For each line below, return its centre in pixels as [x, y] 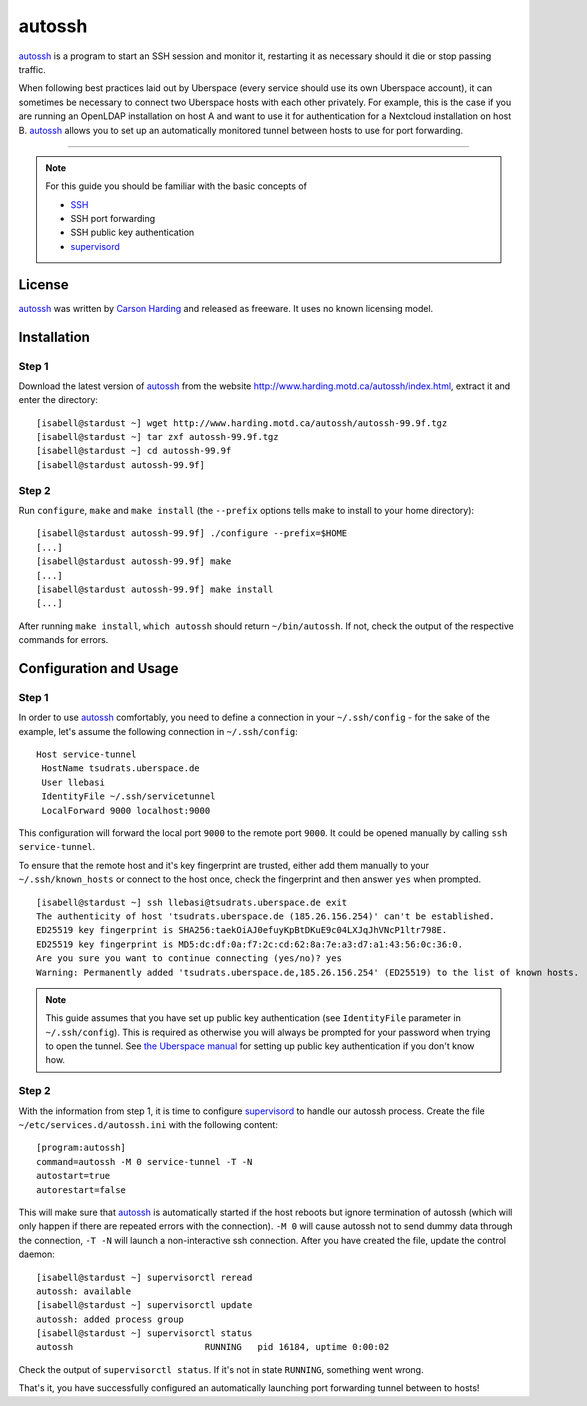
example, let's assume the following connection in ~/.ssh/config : [158, 731]
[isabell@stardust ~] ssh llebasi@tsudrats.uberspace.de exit [192, 902]
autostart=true [73, 1176]
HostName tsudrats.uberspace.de [120, 768]
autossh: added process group [110, 1319]
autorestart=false [81, 1189]
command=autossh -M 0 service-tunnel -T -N [144, 1161]
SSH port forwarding [113, 219]
